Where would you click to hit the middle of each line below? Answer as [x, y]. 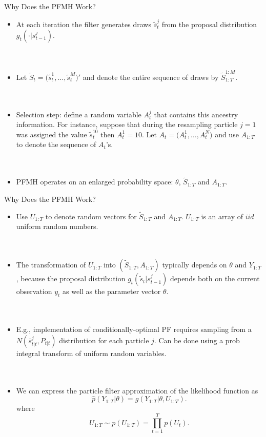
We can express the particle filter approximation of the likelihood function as [137, 390]
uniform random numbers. [57, 226]
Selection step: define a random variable [79, 114]
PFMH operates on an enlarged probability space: [95, 182]
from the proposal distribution [209, 24]
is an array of [222, 216]
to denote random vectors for [91, 216]
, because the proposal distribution [71, 278]
